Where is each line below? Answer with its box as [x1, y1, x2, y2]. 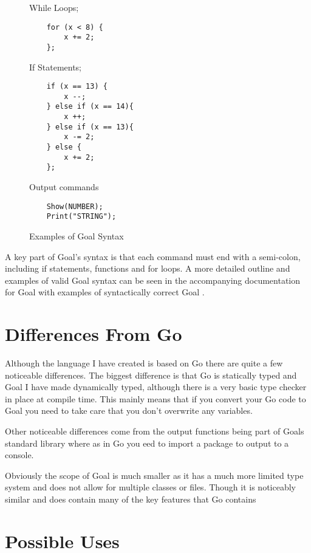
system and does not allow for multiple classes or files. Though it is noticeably [5, 481, 296, 493]
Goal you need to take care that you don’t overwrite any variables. [5, 404, 253, 417]
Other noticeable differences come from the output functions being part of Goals [5, 425, 304, 438]
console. [5, 448, 34, 461]
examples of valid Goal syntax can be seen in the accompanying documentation [5, 273, 301, 286]
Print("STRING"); [46, 212, 117, 221]
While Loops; [29, 1, 79, 13]
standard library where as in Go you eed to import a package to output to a [5, 436, 289, 449]
